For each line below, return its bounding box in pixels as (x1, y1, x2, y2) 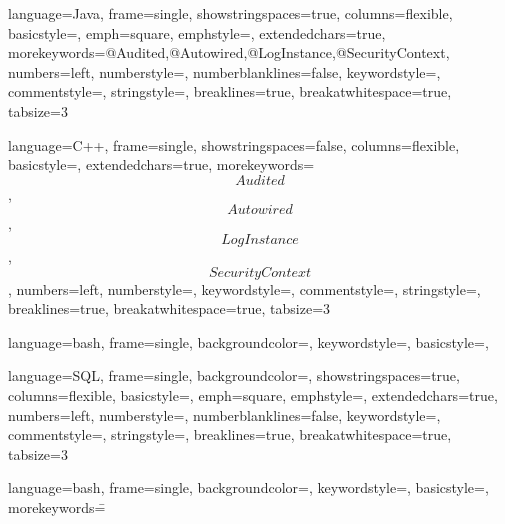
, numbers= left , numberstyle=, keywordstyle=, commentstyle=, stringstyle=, (8, 278, 481, 299)
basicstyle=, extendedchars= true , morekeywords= (8, 154, 315, 175)
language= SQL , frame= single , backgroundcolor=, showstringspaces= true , (8, 365, 460, 386)
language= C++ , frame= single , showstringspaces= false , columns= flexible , (8, 134, 460, 155)
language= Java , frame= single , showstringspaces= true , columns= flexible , (8, 3, 453, 23)
